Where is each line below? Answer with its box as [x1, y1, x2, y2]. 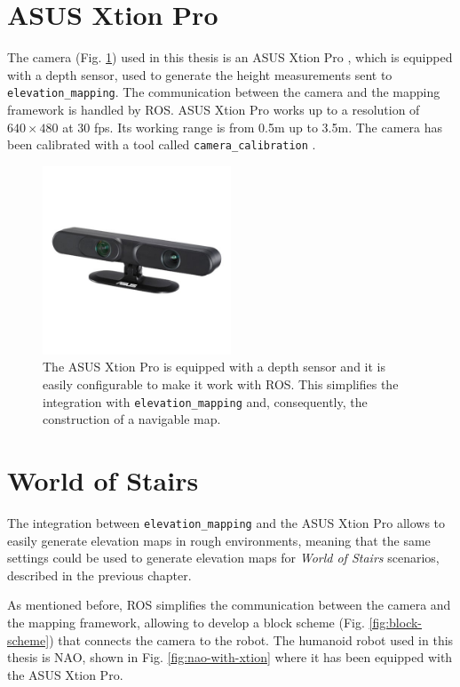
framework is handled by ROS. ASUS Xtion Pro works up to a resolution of [7, 100, 420, 118]
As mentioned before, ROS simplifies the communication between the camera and [7, 595, 451, 614]
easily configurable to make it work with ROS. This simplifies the [43, 375, 399, 393]
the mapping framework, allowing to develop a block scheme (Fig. [7, 613, 365, 631]
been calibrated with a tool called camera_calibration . [7, 135, 316, 154]
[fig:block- [369, 613, 423, 631]
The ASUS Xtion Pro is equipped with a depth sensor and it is [43, 357, 385, 376]
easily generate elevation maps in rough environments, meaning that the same [7, 531, 431, 549]
